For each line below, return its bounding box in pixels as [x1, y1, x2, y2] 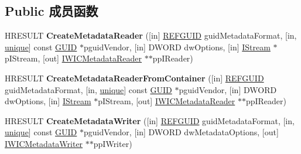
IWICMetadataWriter [5, 137, 83, 149]
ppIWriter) [93, 137, 132, 149]
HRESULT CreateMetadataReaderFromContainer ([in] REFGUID [5, 71, 264, 84]
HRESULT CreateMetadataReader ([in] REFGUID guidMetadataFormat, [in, [5, 29, 297, 42]
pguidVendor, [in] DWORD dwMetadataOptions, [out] [83, 126, 279, 138]
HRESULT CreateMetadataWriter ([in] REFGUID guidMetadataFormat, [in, [5, 114, 295, 126]
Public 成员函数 [5, 2, 98, 20]
